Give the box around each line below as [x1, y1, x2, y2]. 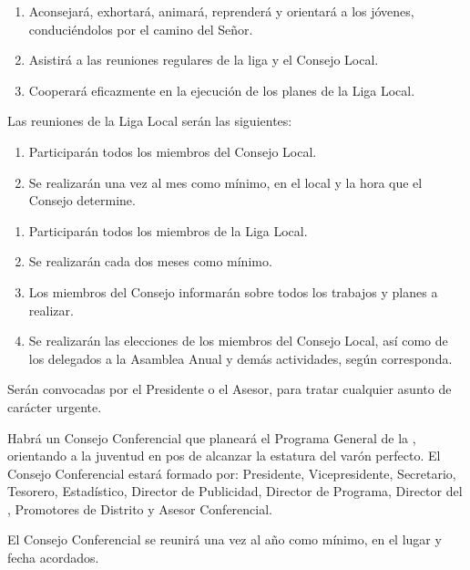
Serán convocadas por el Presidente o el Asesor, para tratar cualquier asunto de [7, 379, 452, 399]
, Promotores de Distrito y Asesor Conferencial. [7, 499, 272, 518]
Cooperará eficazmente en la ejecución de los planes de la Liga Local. [28, 80, 415, 99]
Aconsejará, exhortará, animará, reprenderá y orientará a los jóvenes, [28, 2, 414, 20]
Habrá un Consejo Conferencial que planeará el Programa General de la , [7, 428, 416, 447]
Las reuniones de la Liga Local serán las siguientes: [7, 111, 292, 130]
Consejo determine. [28, 191, 136, 210]
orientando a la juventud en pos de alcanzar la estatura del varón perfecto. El [7, 446, 441, 465]
